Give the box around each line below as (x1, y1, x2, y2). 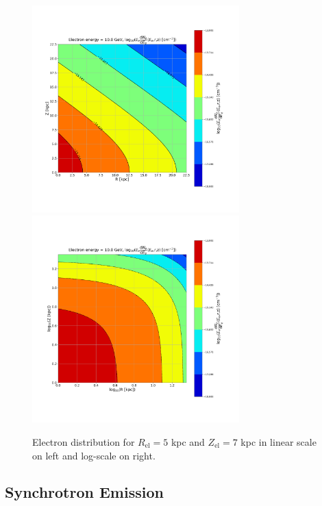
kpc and (171, 434, 205, 448)
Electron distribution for (32, 434, 135, 448)
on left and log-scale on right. (32, 448, 156, 462)
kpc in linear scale (240, 434, 317, 448)
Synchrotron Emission (5, 481, 164, 503)
